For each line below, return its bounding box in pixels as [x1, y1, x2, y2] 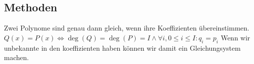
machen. [4, 52, 29, 63]
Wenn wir [220, 32, 251, 42]
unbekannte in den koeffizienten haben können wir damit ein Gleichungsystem [4, 42, 241, 53]
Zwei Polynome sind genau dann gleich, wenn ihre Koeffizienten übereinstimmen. [4, 23, 250, 33]
